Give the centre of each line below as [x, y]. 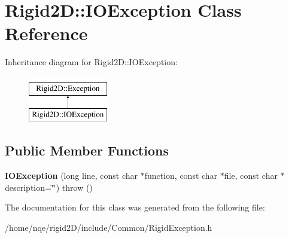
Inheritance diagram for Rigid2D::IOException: [91, 62]
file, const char [251, 176]
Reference [46, 33]
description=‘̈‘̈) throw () [49, 187]
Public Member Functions [87, 150]
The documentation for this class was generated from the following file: [135, 207]
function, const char [181, 176]
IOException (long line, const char [71, 176]
